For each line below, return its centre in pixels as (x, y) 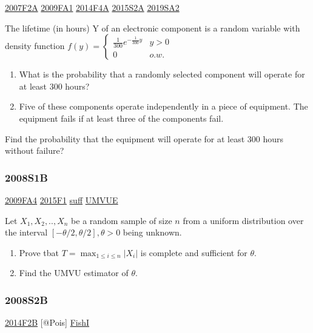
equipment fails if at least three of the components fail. (121, 118)
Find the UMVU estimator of (74, 273)
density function (35, 46)
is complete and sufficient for (194, 252)
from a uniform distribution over (243, 220)
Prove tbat (39, 252)
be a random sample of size (122, 220)
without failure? (35, 150)
